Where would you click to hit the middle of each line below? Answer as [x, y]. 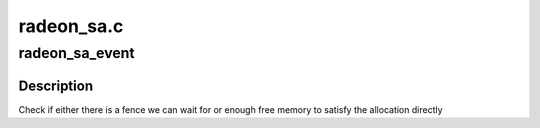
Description [56, 85]
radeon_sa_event [76, 53]
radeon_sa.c [71, 26]
